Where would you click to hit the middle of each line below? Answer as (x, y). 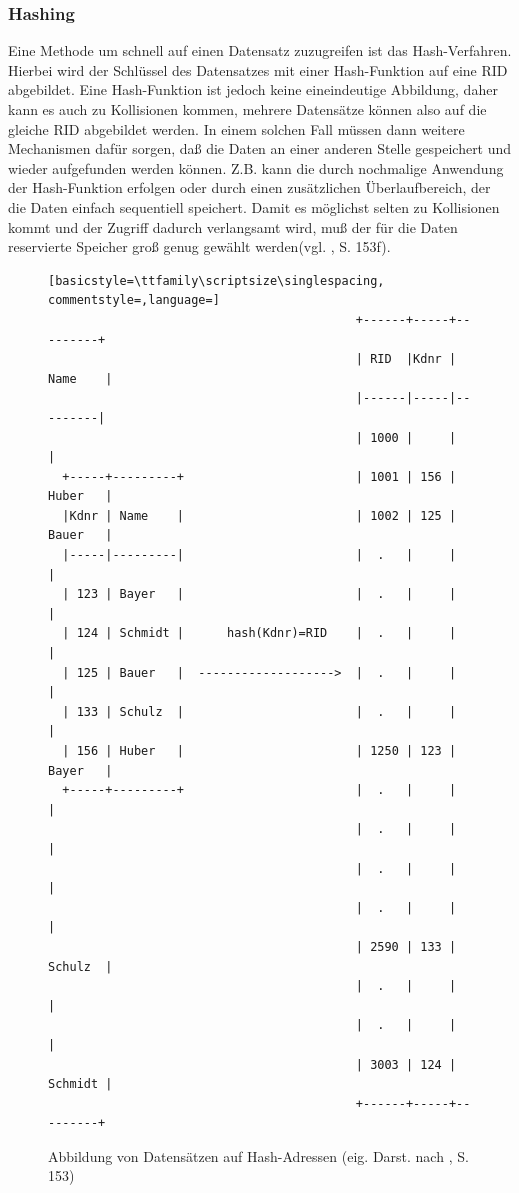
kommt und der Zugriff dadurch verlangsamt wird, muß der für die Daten (233, 226)
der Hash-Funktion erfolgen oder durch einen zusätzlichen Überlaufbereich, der (249, 187)
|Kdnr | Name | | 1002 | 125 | (259, 515)
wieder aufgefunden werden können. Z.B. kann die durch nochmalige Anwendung (256, 167)
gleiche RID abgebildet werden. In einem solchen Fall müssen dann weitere (236, 128)
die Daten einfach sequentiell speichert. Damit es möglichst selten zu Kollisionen (254, 206)
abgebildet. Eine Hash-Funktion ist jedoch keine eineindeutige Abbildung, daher (253, 89)
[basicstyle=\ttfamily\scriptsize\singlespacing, (216, 280)
